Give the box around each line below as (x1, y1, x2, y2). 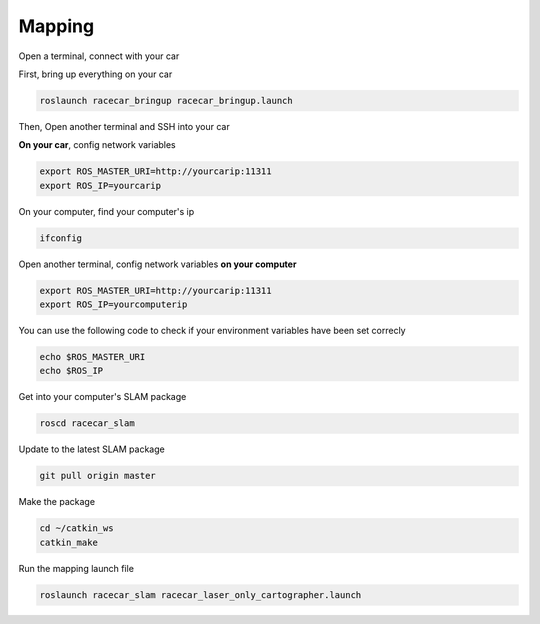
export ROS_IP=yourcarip (39, 180, 162, 191)
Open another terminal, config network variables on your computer (18, 258, 297, 270)
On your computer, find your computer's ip (18, 205, 195, 217)
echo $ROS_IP (39, 365, 104, 377)
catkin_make (39, 536, 99, 548)
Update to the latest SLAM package (18, 443, 165, 455)
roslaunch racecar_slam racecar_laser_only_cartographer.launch (39, 589, 362, 600)
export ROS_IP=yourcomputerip (39, 299, 188, 310)
